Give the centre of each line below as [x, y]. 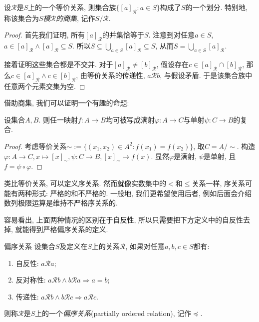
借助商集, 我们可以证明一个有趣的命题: [67, 103]
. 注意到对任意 [172, 35]
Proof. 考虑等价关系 [35, 146]
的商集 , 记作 [76, 18]
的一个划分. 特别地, [216, 7]
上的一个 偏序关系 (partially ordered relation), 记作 [113, 313]
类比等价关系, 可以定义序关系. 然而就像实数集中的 [85, 183]
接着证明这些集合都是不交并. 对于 [59, 64]
